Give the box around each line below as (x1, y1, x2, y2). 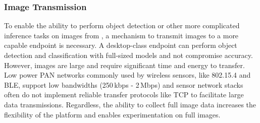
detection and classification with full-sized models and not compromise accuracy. (4, 50, 253, 60)
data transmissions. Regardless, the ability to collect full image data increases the (4, 99, 256, 109)
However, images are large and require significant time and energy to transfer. (4, 59, 245, 70)
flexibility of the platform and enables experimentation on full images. (4, 109, 221, 119)
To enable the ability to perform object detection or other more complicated (4, 20, 240, 31)
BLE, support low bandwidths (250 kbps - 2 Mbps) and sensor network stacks (4, 79, 243, 90)
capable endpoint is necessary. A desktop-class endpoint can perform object (4, 40, 237, 50)
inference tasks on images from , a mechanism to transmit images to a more (4, 30, 239, 40)
